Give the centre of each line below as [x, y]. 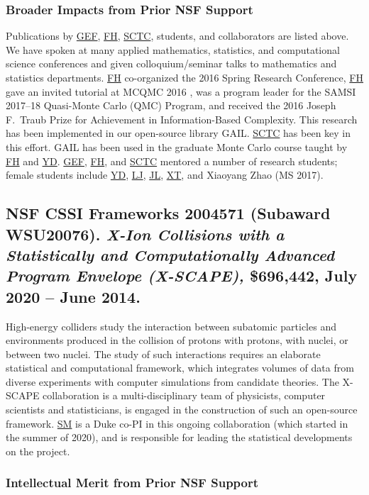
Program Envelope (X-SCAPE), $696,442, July [182, 276]
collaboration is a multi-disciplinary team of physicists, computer [184, 395]
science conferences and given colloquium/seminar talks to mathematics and [171, 63]
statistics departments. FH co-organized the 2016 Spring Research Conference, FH [184, 77]
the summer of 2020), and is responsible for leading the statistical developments [179, 437]
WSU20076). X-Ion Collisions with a [145, 234]
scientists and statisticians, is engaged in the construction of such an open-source [182, 410]
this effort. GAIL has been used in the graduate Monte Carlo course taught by [177, 146]
